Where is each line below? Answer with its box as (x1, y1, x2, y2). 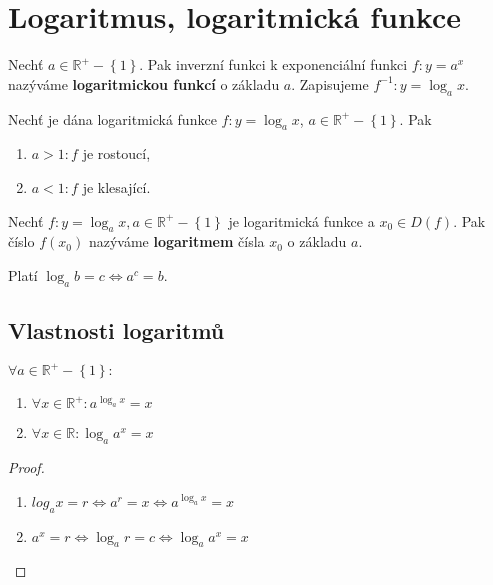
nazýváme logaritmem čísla (88, 231, 265, 252)
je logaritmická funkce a (228, 210, 375, 231)
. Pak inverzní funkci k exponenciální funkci (139, 54, 408, 75)
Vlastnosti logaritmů (8, 315, 225, 346)
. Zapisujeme (291, 73, 369, 94)
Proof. (8, 457, 45, 478)
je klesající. (82, 176, 151, 197)
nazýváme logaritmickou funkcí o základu (8, 73, 280, 94)
